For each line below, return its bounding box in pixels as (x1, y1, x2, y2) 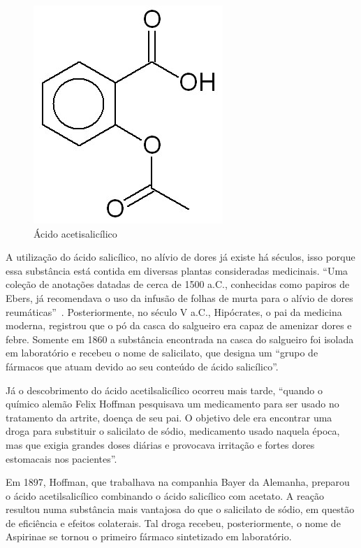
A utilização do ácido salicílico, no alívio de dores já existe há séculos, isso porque (6, 250, 355, 264)
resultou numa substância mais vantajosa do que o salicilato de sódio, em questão (6, 502, 355, 517)
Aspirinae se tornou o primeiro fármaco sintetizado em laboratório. (6, 529, 292, 544)
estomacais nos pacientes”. (6, 451, 117, 466)
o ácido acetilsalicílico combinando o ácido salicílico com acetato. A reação (6, 488, 324, 503)
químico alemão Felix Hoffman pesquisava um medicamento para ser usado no (6, 396, 339, 411)
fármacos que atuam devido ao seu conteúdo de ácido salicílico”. (6, 359, 279, 373)
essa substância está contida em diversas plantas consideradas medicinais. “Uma (6, 263, 348, 277)
